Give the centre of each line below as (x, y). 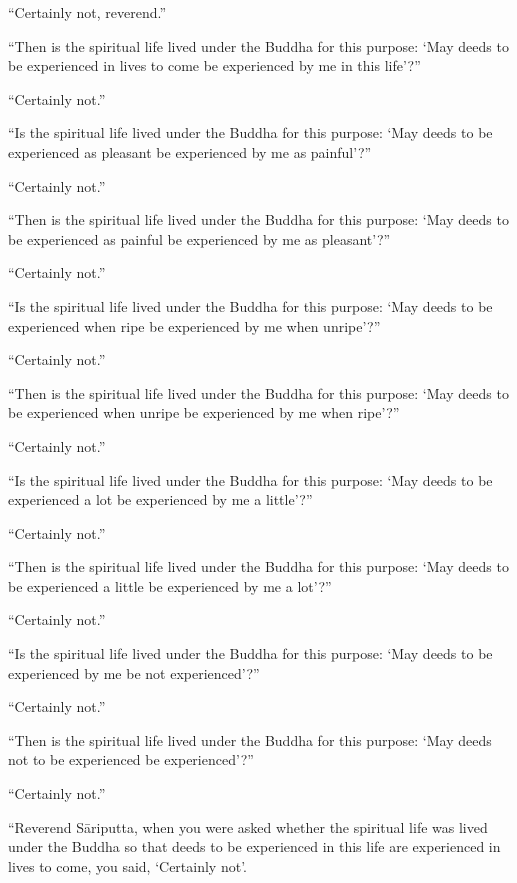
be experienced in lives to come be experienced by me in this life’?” (214, 65)
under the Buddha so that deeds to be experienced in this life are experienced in (254, 846)
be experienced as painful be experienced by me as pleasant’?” (199, 238)
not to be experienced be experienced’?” (131, 759)
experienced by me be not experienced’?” (134, 672)
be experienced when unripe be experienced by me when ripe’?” (204, 412)
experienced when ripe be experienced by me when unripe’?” (194, 325)
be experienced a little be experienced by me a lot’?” (170, 585)
